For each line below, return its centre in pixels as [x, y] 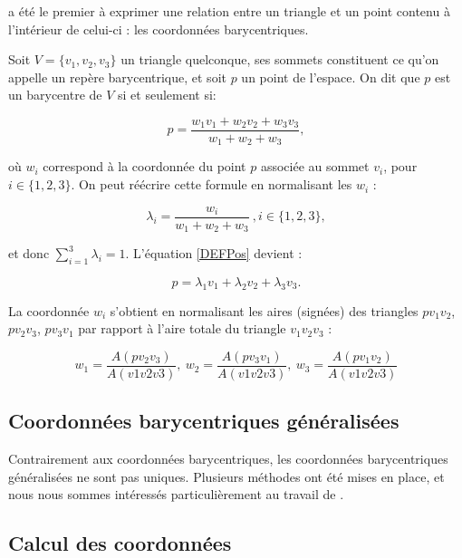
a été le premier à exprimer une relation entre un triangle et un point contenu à [229, 11]
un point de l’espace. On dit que [331, 77]
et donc [29, 253]
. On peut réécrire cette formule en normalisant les [212, 184]
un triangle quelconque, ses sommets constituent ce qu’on [280, 59]
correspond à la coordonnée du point [144, 166]
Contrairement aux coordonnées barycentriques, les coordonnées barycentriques [228, 459]
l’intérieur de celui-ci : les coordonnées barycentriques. [159, 29]
